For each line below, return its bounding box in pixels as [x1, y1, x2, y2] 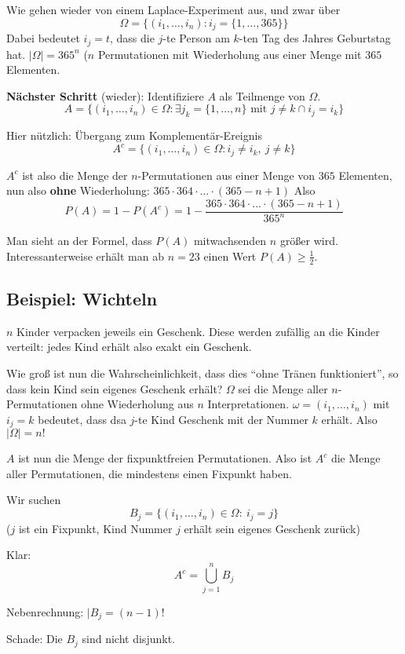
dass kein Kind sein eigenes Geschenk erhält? [6, 380, 223, 396]
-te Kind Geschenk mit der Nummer [134, 411, 308, 427]
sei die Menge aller [238, 380, 328, 396]
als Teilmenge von [219, 87, 305, 104]
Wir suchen [6, 491, 61, 508]
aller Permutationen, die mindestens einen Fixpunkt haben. [6, 465, 292, 481]
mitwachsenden [193, 232, 267, 249]
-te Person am [162, 30, 230, 46]
